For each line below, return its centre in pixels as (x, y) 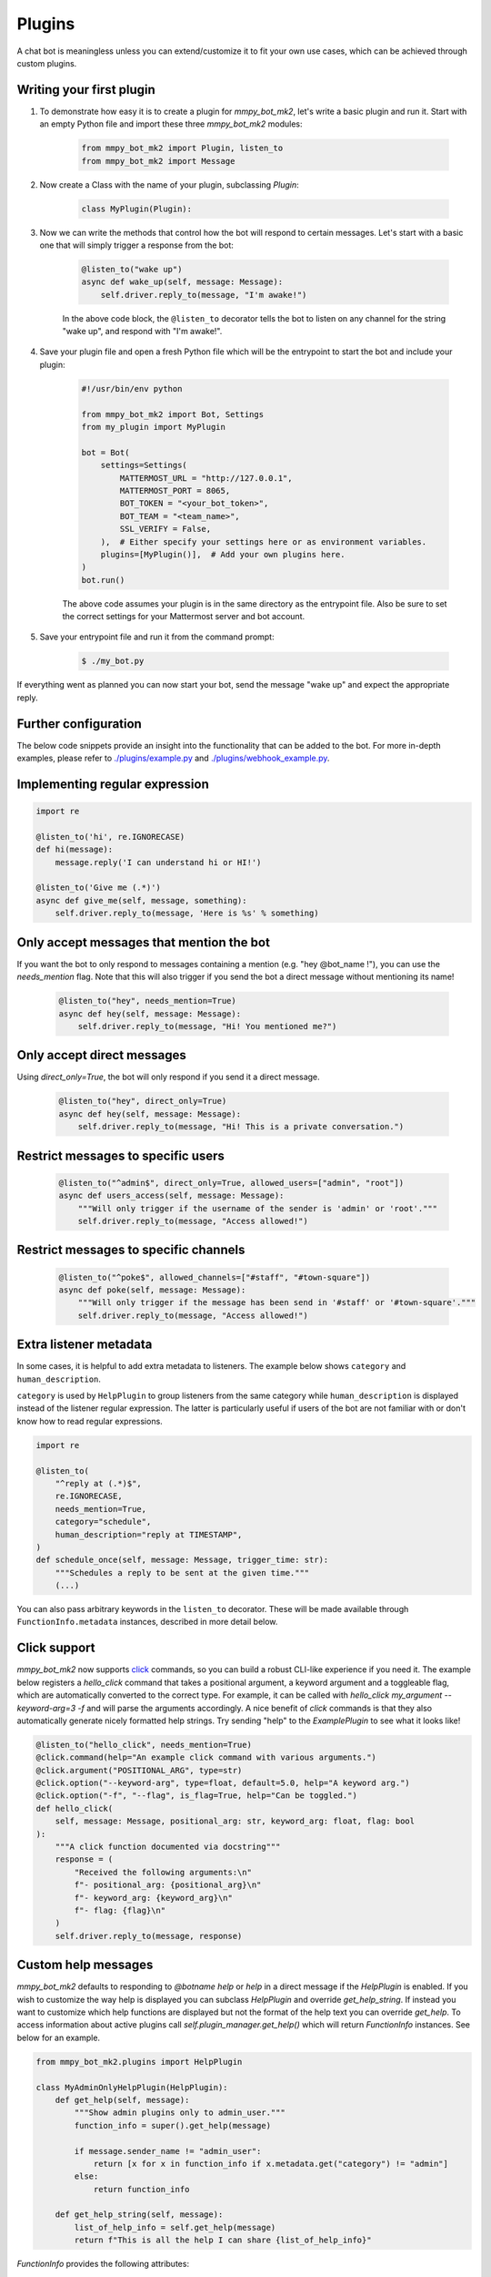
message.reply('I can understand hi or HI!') (158, 862)
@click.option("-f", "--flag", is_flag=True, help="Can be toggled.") (197, 1796)
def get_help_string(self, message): (139, 2215)
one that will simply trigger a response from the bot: (136, 245)
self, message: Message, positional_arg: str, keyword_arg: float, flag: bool (235, 1821)
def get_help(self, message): (122, 2100)
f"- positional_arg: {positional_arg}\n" (168, 1885)
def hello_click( (75, 1808)
